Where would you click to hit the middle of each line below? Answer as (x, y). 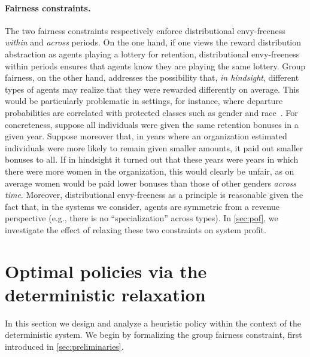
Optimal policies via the (106, 271)
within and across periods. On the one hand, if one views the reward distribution (153, 42)
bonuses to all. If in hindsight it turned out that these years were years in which (152, 159)
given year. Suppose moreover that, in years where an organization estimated (146, 136)
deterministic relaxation (105, 294)
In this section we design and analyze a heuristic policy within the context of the (153, 323)
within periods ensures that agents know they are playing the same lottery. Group (155, 65)
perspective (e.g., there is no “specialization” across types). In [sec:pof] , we (142, 218)
